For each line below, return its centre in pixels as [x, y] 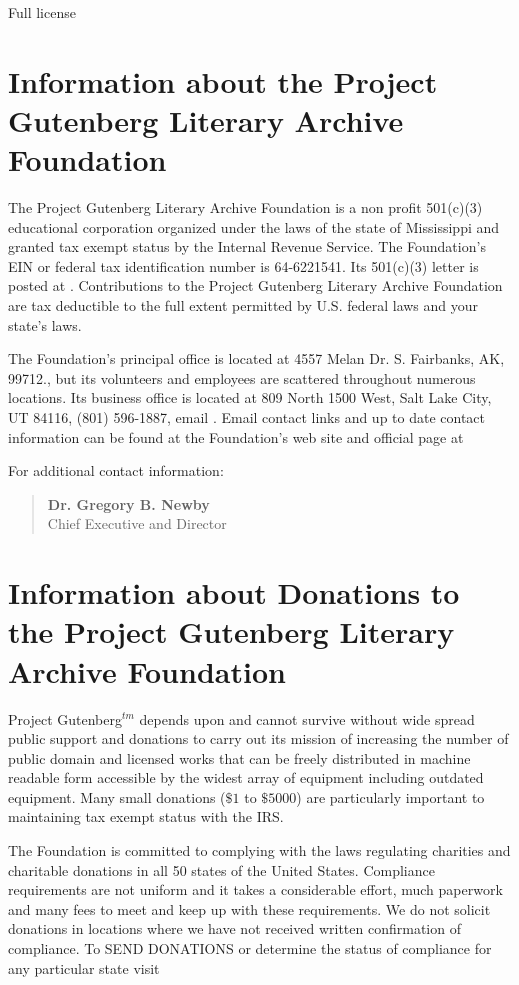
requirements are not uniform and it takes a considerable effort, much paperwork [255, 889]
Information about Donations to [234, 592]
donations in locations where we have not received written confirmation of [234, 928]
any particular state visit [84, 967]
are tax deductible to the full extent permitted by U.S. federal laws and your [243, 305]
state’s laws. [45, 324]
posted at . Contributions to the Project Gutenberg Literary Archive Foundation [255, 285]
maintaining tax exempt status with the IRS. [146, 816]
